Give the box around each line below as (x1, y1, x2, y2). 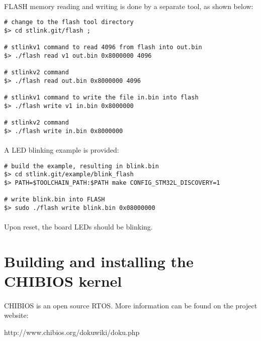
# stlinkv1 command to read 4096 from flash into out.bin (4, 44, 202, 51)
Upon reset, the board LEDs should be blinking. (4, 221, 153, 232)
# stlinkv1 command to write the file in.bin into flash (4, 94, 199, 101)
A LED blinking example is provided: (4, 144, 119, 155)
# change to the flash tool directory (4, 19, 134, 26)
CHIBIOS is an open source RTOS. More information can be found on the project (4, 300, 257, 310)
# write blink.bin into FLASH (4, 196, 105, 203)
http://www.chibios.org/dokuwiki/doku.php (4, 327, 140, 337)
